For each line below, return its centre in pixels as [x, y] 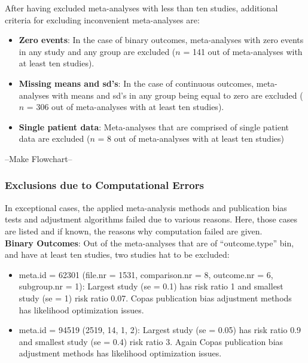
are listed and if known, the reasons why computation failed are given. [134, 231]
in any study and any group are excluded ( [97, 51]
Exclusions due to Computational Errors [104, 185]
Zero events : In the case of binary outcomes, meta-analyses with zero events [161, 40]
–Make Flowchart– [39, 158]
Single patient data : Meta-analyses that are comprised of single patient [154, 126]
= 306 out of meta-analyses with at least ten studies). [125, 107]
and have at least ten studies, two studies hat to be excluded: [117, 254]
